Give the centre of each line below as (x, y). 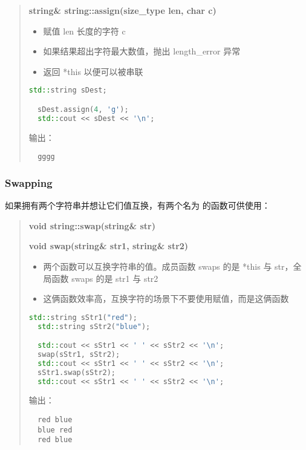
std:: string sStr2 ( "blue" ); (94, 326)
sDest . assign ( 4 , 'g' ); (83, 109)
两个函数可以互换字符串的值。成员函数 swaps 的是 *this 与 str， (168, 266)
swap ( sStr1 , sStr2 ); (79, 354)
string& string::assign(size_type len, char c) (122, 10)
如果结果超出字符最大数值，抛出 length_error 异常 (142, 51)
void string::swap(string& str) (92, 225)
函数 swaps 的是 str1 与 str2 (105, 278)
